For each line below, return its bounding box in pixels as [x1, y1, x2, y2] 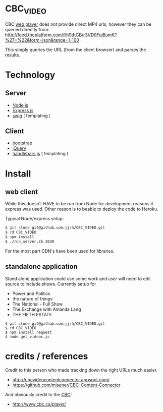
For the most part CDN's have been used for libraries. [5, 248, 115, 254]
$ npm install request [5, 330, 52, 335]
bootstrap [12, 140, 33, 146]
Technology [5, 69, 55, 80]
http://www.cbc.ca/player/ [12, 401, 66, 407]
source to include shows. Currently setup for [5, 281, 97, 287]
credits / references [5, 351, 88, 362]
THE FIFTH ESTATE [12, 311, 52, 317]
